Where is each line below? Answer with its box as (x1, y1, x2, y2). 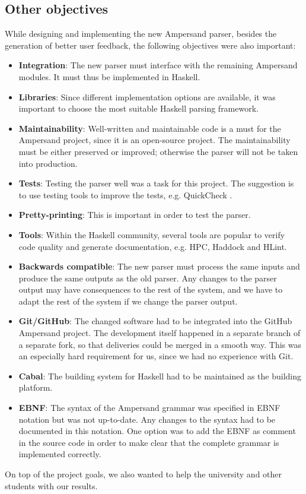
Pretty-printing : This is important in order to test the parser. (18, 208, 251, 221)
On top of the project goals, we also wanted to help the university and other (5, 468, 282, 480)
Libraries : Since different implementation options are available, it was (18, 90, 276, 103)
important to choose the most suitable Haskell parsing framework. (18, 102, 259, 115)
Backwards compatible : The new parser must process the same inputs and (18, 260, 300, 273)
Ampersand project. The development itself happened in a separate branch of (18, 327, 301, 339)
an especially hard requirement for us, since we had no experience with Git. (18, 350, 294, 362)
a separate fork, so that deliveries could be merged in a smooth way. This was (18, 338, 301, 350)
